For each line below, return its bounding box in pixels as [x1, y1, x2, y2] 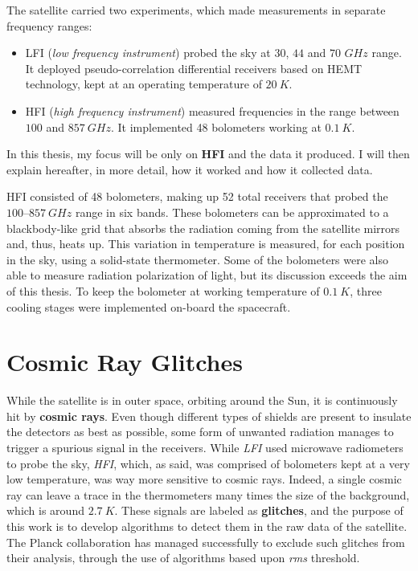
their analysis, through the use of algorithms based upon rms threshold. [6, 549, 360, 566]
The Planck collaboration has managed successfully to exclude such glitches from [6, 533, 405, 550]
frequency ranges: [6, 17, 92, 34]
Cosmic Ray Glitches [6, 345, 243, 378]
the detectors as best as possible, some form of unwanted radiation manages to [6, 423, 394, 440]
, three [350, 282, 382, 299]
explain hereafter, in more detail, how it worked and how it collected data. [6, 161, 373, 177]
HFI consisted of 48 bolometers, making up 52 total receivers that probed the [6, 188, 388, 205]
